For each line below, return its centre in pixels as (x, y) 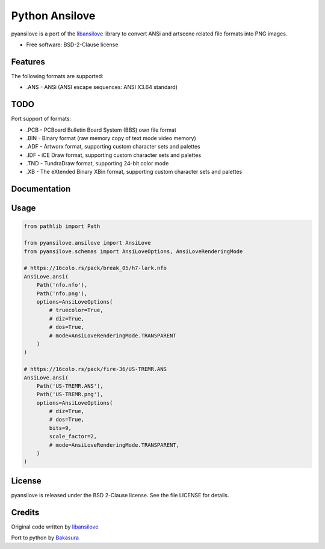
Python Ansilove (53, 16)
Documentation (41, 189)
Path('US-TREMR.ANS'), (70, 386)
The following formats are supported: (57, 76)
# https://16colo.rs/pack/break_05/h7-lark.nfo (95, 268)
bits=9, (60, 428)
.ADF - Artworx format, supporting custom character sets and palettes (113, 147)
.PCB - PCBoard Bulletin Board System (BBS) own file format (101, 130)
